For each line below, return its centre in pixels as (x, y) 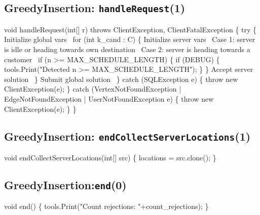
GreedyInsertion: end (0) (65, 184)
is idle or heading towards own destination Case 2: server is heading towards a (127, 49)
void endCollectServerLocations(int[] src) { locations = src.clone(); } (110, 157)
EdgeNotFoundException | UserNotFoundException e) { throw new (109, 98)
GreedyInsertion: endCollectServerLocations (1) (127, 136)
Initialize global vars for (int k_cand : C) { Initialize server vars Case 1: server (130, 39)
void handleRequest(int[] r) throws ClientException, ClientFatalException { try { (131, 29)
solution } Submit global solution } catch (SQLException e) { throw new (121, 79)
